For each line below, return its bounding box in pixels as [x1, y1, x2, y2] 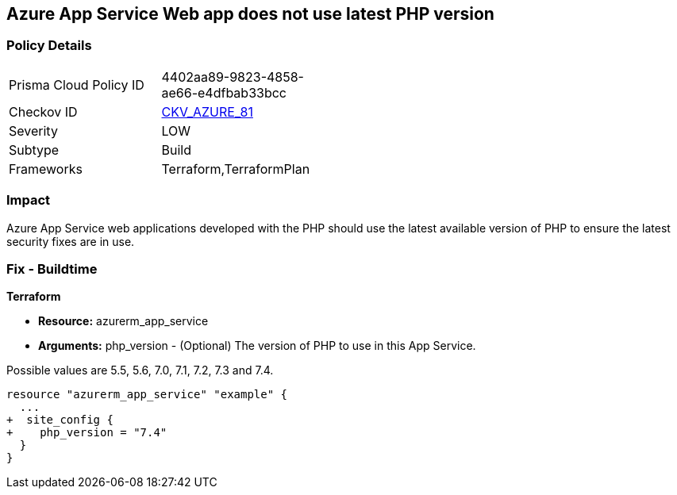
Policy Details [6, 37, 92, 54]
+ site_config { [6, 413, 113, 427]
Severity [9, 122, 58, 139]
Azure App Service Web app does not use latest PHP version [6, 4, 494, 24]
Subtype [9, 141, 60, 158]
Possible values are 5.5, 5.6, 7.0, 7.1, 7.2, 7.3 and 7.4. [6, 363, 274, 378]
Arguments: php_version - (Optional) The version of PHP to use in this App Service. [38, 339, 476, 353]
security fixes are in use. [6, 234, 135, 248]
